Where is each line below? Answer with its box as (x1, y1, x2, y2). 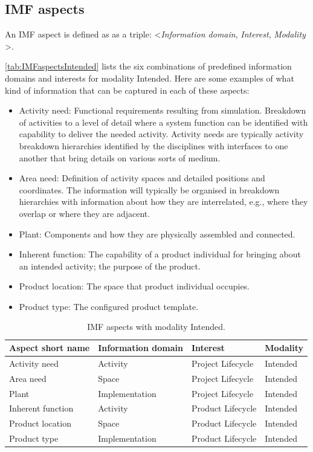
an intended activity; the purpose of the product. (19, 259, 201, 272)
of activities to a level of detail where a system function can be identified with (19, 115, 308, 128)
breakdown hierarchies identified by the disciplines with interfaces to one (19, 139, 288, 152)
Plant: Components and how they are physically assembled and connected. (19, 227, 295, 240)
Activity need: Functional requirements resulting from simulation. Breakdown (19, 104, 306, 117)
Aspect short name (9, 341, 90, 354)
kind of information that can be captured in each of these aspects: (5, 83, 250, 96)
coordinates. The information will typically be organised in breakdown (19, 183, 280, 196)
